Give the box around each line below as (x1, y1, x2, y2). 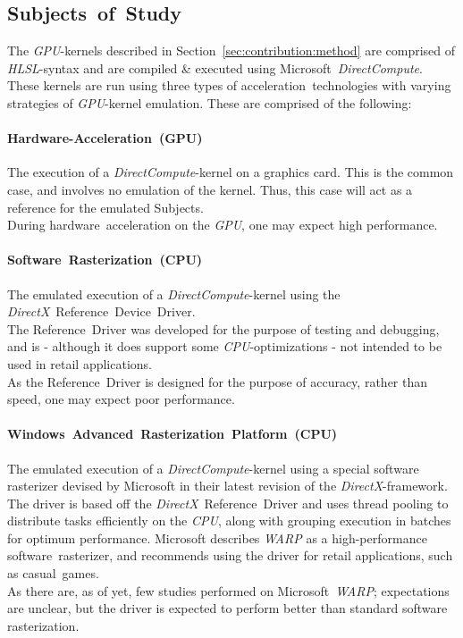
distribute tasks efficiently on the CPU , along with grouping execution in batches (7, 511, 451, 530)
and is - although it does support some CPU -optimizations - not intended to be (7, 337, 442, 356)
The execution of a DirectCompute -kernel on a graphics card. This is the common (7, 163, 454, 181)
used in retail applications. (7, 354, 152, 373)
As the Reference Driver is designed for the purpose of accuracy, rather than (7, 372, 428, 390)
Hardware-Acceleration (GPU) (7, 129, 203, 147)
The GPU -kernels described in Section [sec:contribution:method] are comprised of (7, 41, 456, 60)
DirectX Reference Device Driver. (7, 302, 196, 321)
